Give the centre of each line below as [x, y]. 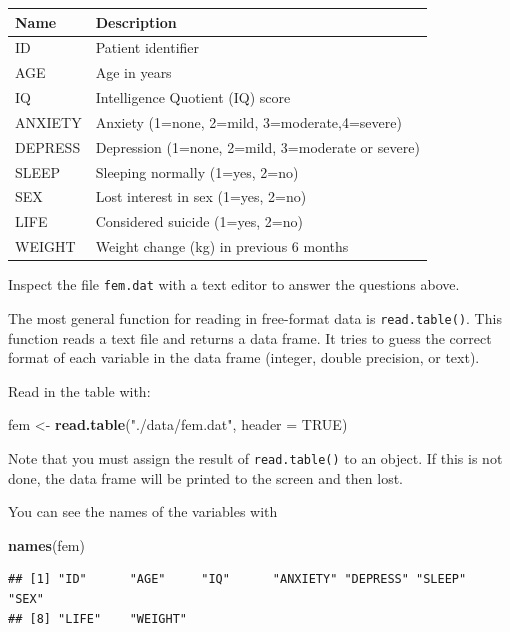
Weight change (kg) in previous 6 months [222, 246]
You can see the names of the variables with [143, 511]
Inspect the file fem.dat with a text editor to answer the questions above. [234, 284]
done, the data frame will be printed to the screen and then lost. [205, 477]
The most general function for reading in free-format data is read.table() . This [255, 317]
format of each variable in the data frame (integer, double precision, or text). [244, 357]
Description [136, 21]
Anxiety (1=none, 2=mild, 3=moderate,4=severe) [248, 121]
